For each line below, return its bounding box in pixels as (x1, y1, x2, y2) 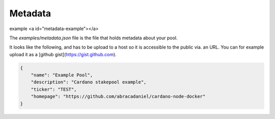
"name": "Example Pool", (31, 72, 93, 78)
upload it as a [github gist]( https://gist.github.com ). (9, 51, 117, 57)
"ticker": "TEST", (31, 86, 77, 92)
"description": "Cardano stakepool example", (31, 79, 147, 85)
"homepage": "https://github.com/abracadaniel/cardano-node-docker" (31, 93, 206, 100)
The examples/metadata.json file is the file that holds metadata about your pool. (9, 35, 178, 41)
